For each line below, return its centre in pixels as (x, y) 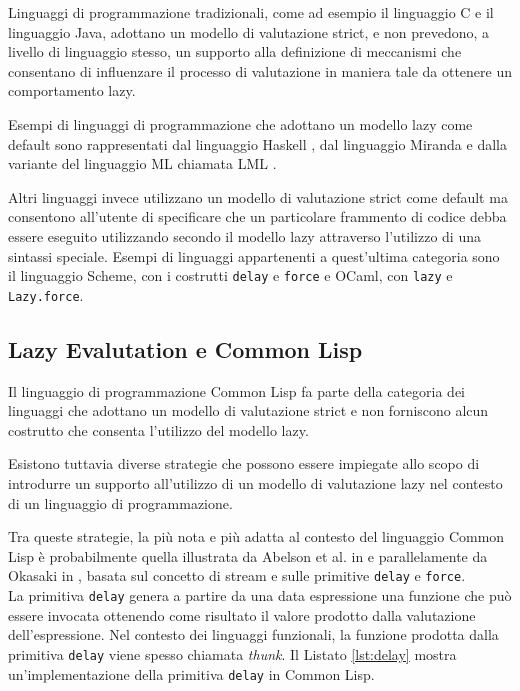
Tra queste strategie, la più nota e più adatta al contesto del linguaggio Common (256, 536)
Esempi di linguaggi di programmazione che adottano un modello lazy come (240, 123)
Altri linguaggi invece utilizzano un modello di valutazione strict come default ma (258, 196)
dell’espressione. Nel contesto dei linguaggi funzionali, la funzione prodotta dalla (253, 634)
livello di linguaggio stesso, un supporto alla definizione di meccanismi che (235, 51)
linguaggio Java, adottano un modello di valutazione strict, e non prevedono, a (249, 31)
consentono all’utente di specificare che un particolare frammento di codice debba (257, 216)
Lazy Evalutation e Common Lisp (185, 348)
